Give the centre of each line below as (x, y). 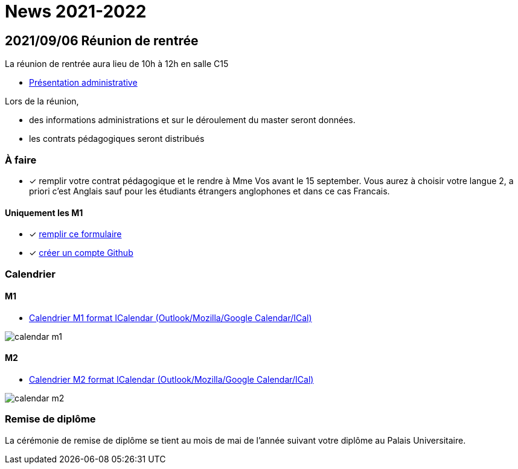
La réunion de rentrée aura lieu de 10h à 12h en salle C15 (117, 64)
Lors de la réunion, (42, 101)
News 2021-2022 (76, 11)
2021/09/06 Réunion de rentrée (102, 40)
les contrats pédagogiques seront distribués (117, 139)
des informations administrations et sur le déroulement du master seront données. (192, 120)
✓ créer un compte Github (81, 253)
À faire (21, 160)
